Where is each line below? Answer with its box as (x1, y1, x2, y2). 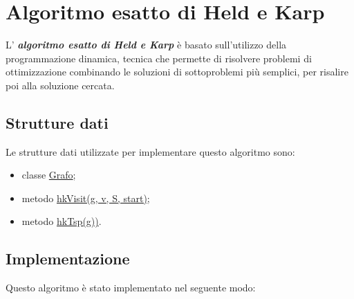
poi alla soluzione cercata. (6, 78, 115, 92)
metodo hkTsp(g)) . (21, 214, 102, 228)
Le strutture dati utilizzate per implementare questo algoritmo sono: (6, 144, 295, 158)
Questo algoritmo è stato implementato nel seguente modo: (6, 280, 256, 295)
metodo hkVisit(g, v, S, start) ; (21, 190, 150, 205)
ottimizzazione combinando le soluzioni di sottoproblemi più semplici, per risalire (6, 64, 348, 79)
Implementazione (6, 248, 130, 269)
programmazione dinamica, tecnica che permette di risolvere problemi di (6, 51, 312, 65)
